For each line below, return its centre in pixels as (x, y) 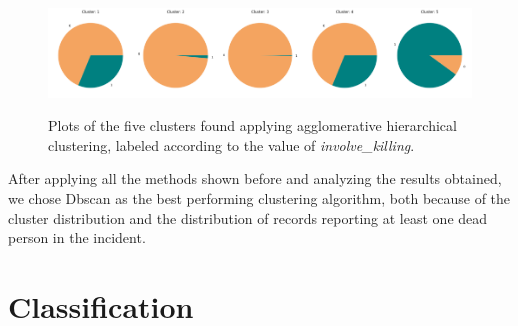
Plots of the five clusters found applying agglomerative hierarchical (252, 125)
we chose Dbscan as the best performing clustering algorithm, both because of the (259, 197)
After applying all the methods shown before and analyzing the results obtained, (255, 178)
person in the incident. (77, 237)
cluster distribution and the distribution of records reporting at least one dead (248, 217)
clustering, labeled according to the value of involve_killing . (231, 144)
